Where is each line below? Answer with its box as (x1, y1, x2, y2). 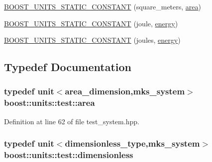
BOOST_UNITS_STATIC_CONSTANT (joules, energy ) (4, 35, 181, 45)
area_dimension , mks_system (65, 85, 185, 97)
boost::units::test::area (4, 96, 95, 109)
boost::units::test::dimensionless (4, 149, 133, 161)
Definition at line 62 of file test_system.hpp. (4, 116, 139, 126)
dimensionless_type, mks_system (65, 137, 200, 150)
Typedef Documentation (4, 59, 131, 75)
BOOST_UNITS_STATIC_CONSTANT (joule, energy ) (4, 18, 178, 28)
